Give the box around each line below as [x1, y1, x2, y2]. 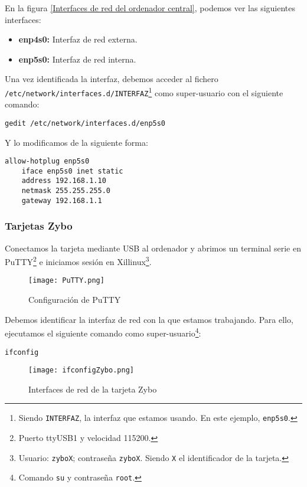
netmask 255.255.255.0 [21, 187, 110, 195]
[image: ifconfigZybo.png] [28, 366, 134, 375]
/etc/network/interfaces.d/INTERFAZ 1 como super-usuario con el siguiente [5, 84, 283, 99]
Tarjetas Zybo [5, 218, 73, 233]
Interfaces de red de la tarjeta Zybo [28, 383, 157, 395]
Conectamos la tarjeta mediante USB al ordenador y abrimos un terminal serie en [5, 241, 301, 254]
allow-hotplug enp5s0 [5, 157, 90, 166]
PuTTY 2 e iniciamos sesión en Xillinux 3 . [5, 254, 152, 267]
